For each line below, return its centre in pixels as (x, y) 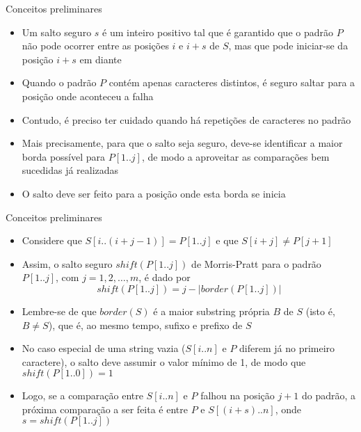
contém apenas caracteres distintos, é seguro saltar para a (232, 82)
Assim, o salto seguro (67, 263)
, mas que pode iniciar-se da (288, 46)
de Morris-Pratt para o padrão (256, 263)
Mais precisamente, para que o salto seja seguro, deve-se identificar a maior (182, 143)
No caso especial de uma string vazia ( (104, 348)
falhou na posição (238, 395)
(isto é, (320, 311)
